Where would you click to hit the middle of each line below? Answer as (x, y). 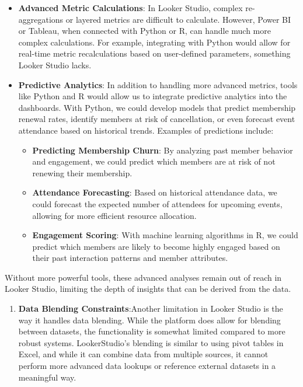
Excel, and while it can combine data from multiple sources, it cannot (143, 354)
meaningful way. (47, 377)
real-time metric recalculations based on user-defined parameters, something (154, 53)
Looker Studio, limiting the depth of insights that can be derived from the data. (148, 289)
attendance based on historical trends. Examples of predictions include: (146, 130)
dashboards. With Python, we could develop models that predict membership (157, 107)
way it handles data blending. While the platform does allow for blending (149, 320)
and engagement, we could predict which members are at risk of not (154, 161)
